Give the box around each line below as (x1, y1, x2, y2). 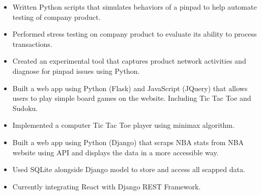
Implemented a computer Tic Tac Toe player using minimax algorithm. (12, 120, 235, 130)
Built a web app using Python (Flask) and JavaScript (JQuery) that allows (12, 82, 248, 93)
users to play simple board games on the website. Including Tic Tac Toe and (12, 93, 251, 103)
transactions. (12, 38, 52, 49)
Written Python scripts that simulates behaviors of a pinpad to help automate (12, 2, 257, 12)
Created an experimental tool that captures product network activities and (12, 55, 246, 66)
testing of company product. (12, 11, 101, 22)
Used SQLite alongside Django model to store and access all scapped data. (12, 164, 245, 175)
